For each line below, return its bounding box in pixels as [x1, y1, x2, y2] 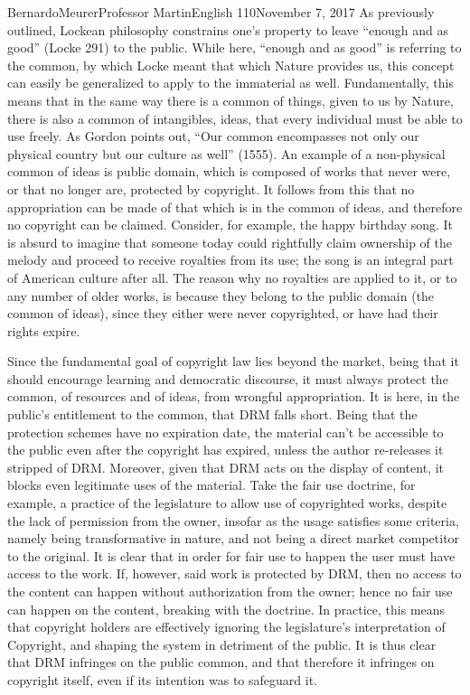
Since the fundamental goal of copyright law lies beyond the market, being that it [7, 352, 459, 371]
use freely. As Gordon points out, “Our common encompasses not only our [7, 127, 419, 146]
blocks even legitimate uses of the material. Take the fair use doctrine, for [7, 475, 416, 494]
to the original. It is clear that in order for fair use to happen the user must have [7, 546, 456, 565]
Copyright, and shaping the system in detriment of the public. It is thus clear [7, 634, 437, 653]
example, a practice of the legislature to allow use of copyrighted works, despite [7, 493, 447, 512]
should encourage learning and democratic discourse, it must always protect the [7, 369, 448, 388]
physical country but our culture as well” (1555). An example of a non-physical [7, 144, 446, 163]
